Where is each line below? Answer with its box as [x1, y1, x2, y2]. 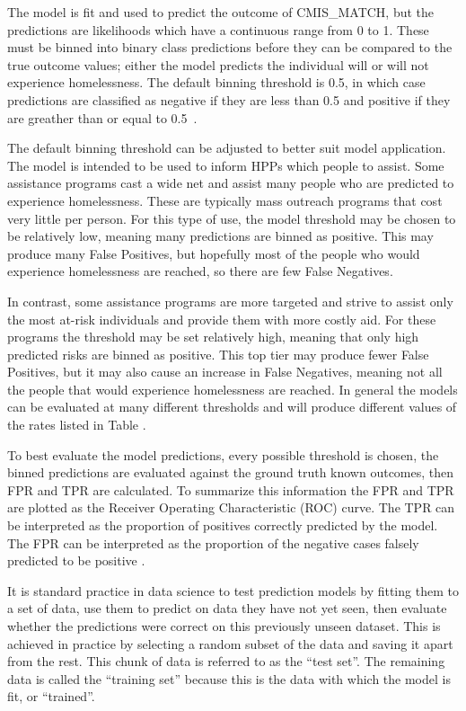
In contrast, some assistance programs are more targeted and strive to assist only [7, 291, 453, 310]
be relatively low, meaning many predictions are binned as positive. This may [7, 227, 434, 245]
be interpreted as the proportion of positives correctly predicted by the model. [7, 516, 438, 535]
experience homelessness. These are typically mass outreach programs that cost [7, 191, 443, 209]
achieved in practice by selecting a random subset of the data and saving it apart [7, 634, 453, 653]
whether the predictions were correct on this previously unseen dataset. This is [7, 617, 441, 635]
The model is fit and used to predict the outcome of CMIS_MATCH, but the [7, 3, 435, 21]
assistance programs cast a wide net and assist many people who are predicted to [7, 173, 454, 192]
